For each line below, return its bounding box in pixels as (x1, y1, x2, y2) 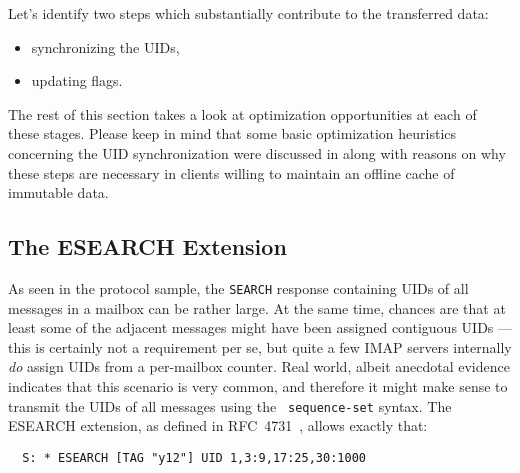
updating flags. (31, 70, 123, 91)
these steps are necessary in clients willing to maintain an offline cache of (8, 162, 455, 183)
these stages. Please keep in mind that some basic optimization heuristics (8, 123, 457, 144)
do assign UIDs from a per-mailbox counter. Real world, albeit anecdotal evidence (8, 356, 510, 377)
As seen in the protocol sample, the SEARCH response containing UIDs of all (8, 277, 469, 298)
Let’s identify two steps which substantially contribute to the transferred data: (8, 3, 489, 23)
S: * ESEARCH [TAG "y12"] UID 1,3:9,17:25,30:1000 (22, 450, 366, 465)
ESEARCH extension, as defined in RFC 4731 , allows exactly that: (8, 415, 428, 436)
